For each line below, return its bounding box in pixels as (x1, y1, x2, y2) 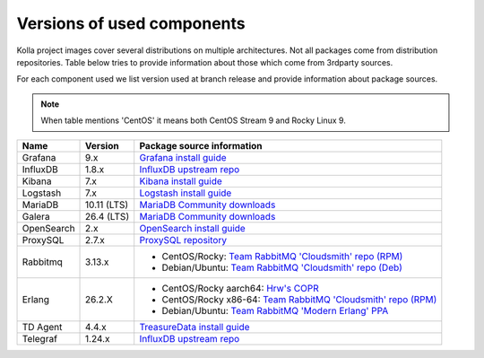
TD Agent (22, 320, 63, 333)
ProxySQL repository (139, 233, 228, 246)
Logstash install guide (139, 187, 232, 199)
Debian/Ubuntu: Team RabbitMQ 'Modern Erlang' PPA (161, 304, 389, 317)
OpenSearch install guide (139, 222, 246, 234)
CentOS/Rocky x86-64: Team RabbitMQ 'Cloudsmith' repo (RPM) (161, 293, 437, 305)
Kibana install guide (139, 175, 223, 188)
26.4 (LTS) (85, 210, 130, 223)
